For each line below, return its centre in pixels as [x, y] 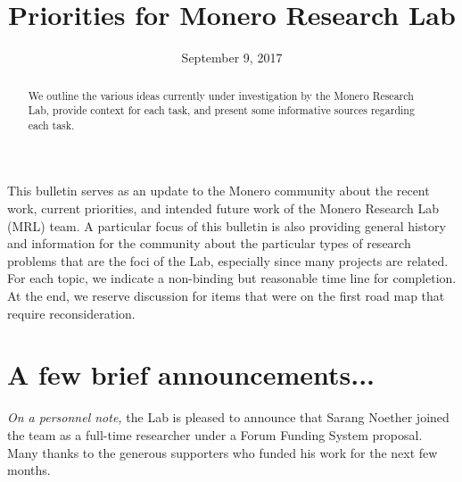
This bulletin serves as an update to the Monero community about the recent [219, 191]
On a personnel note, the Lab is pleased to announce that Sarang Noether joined [228, 417]
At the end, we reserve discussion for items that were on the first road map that [226, 296]
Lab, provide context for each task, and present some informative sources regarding [221, 110]
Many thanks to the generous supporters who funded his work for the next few [223, 452]
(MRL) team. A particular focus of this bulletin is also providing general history [227, 225]
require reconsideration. [71, 313]
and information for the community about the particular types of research [209, 243]
